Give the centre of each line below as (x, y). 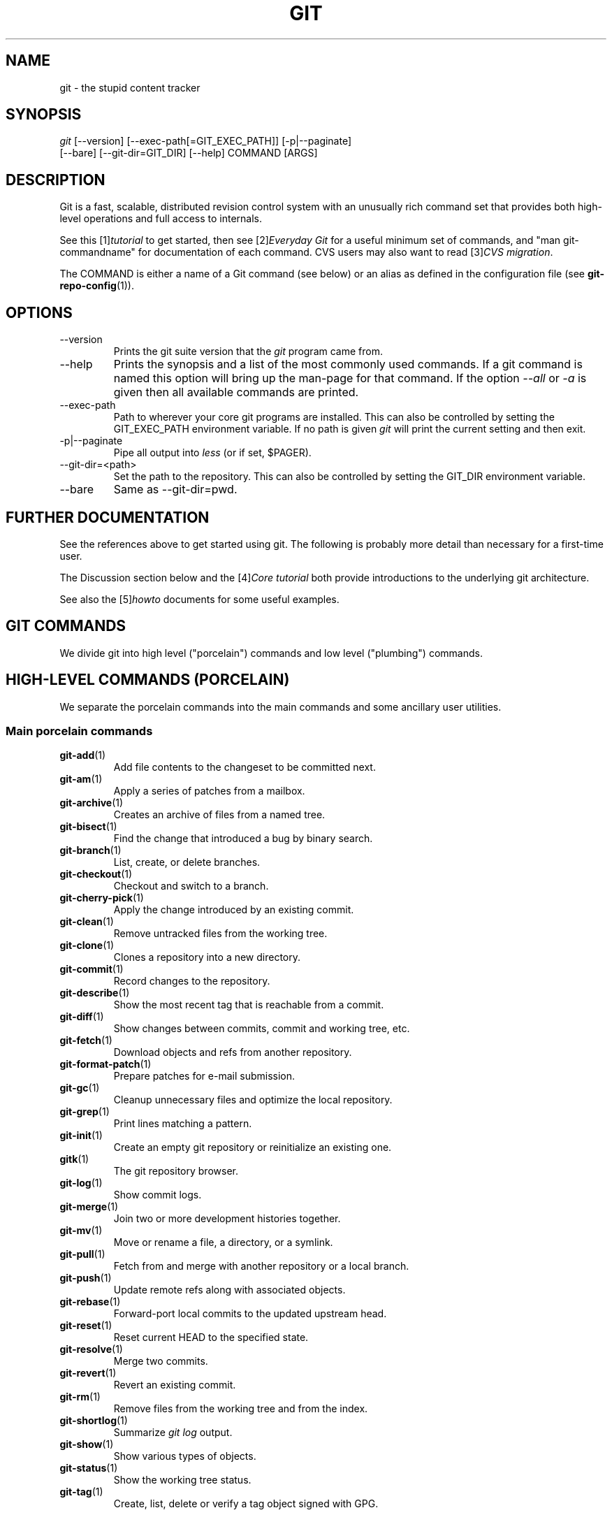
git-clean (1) (87, 922)
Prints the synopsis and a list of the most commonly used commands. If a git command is (348, 364)
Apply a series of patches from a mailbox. (209, 791)
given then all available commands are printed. (236, 392)
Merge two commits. (161, 1361)
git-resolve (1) (91, 1349)
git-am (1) (81, 779)
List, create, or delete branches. (187, 862)
